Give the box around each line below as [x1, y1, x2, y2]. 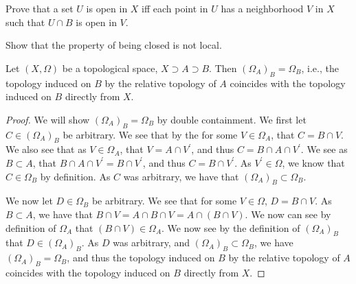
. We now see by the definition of [162, 220, 300, 235]
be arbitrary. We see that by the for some [63, 127, 238, 141]
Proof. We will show [5, 112, 90, 126]
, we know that [282, 155, 345, 169]
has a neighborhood [221, 1, 304, 15]
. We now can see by [245, 206, 331, 221]
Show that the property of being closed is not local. [5, 38, 222, 52]
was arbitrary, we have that [123, 169, 239, 183]
